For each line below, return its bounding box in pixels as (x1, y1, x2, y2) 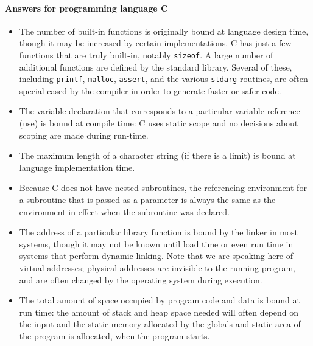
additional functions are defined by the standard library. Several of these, (19, 60, 292, 73)
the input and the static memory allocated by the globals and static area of (19, 317, 301, 330)
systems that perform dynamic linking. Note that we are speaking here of (19, 249, 294, 262)
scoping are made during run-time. (19, 128, 149, 141)
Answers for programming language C (5, 1, 168, 14)
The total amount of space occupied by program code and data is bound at (19, 294, 300, 306)
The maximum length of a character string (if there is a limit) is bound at (19, 149, 296, 162)
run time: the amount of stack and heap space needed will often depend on (19, 305, 299, 318)
